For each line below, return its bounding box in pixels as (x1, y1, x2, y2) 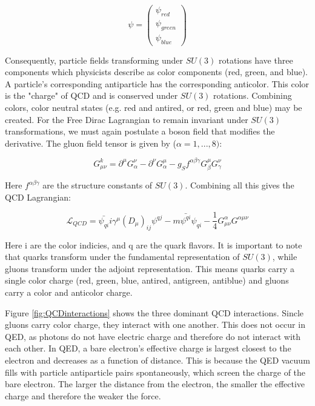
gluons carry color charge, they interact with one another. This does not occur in (5, 318, 305, 331)
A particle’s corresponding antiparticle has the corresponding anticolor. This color (5, 77, 310, 90)
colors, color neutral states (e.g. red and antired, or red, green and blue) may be (5, 101, 302, 113)
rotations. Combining (213, 89, 292, 102)
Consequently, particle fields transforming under (5, 53, 184, 66)
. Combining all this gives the (185, 179, 294, 191)
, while (272, 250, 297, 263)
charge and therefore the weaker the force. (5, 389, 161, 402)
